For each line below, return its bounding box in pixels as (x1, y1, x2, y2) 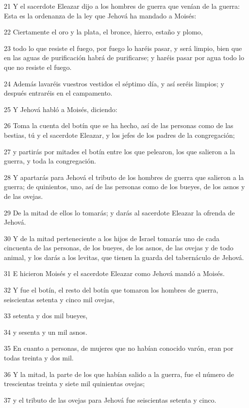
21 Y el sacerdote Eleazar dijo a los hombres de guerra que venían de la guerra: (4, 1, 240, 11)
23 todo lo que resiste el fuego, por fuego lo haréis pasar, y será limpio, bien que (4, 43, 242, 53)
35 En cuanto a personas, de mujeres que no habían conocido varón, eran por (4, 343, 233, 353)
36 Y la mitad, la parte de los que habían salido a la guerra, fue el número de (4, 369, 234, 379)
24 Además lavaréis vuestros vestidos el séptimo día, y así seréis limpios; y (4, 78, 224, 88)
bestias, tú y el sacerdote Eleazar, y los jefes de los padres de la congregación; (4, 130, 235, 140)
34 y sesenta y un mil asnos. (4, 326, 87, 337)
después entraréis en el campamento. (4, 88, 113, 98)
